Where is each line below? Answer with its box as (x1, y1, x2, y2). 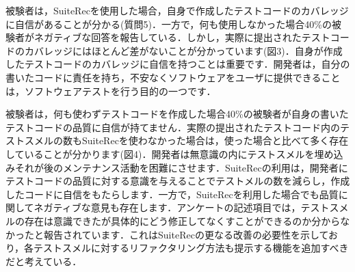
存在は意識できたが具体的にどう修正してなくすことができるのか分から (24, 213, 341, 228)
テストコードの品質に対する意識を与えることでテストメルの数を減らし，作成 (5, 174, 350, 188)
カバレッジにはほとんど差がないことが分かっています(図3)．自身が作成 (24, 43, 343, 57)
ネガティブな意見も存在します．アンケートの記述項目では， (34, 200, 301, 215)
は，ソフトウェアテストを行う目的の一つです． (5, 83, 216, 98)
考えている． (24, 254, 82, 268)
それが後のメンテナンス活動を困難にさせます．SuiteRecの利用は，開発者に (14, 160, 348, 174)
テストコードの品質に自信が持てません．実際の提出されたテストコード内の (5, 120, 340, 134)
